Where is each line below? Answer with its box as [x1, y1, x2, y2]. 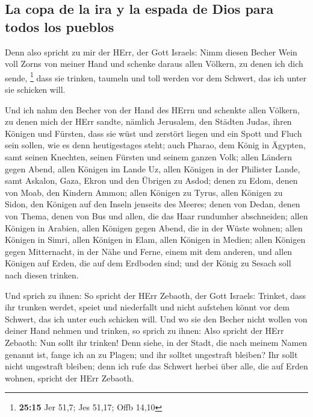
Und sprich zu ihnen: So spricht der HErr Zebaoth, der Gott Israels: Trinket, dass [5, 289, 306, 301]
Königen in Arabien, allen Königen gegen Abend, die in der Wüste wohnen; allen [5, 221, 303, 234]
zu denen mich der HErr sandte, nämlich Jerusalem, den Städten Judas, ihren [5, 115, 292, 128]
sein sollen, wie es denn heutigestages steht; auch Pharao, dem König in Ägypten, [5, 139, 306, 151]
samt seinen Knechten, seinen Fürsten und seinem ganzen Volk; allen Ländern [5, 151, 292, 163]
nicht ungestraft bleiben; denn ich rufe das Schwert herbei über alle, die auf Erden [5, 360, 308, 372]
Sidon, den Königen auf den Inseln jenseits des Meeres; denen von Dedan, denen [5, 198, 300, 210]
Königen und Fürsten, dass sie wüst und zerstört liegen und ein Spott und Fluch [5, 127, 302, 139]
